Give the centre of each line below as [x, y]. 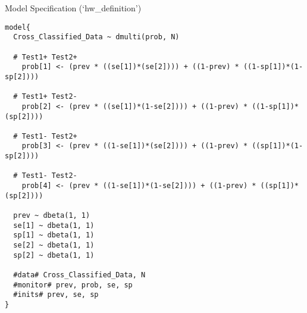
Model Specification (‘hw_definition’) [73, 8]
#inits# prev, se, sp [56, 295]
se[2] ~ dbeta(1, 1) [54, 245]
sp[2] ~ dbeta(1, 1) [54, 255]
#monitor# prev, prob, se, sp [73, 285]
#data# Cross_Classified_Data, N [79, 275]
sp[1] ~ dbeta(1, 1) [54, 235]
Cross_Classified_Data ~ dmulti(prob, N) [96, 37]
